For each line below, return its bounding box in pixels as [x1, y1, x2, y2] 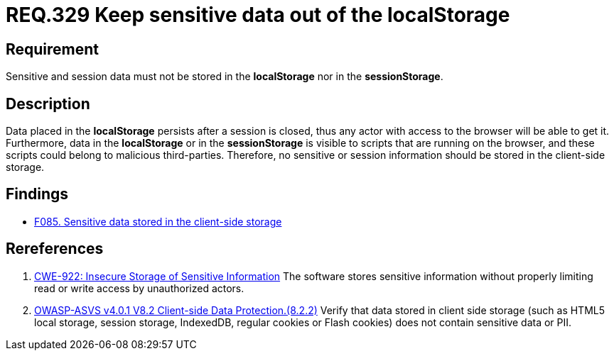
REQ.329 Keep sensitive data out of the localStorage [6, 3, 510, 27]
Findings [6, 185, 69, 204]
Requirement [6, 40, 99, 58]
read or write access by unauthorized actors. [34, 282, 244, 294]
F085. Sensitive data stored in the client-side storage [34, 215, 282, 228]
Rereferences [6, 240, 104, 258]
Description [6, 94, 90, 113]
